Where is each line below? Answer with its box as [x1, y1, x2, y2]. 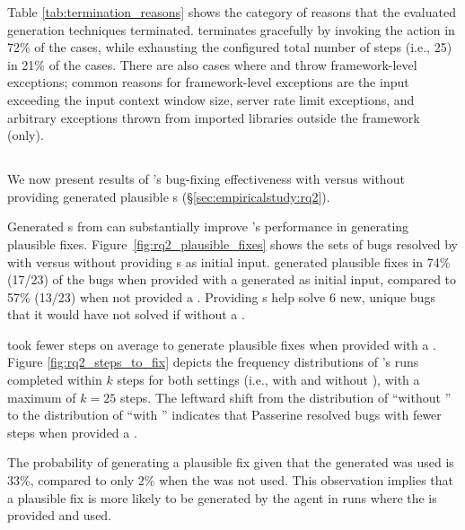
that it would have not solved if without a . [7, 305, 245, 324]
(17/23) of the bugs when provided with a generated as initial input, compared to [7, 270, 457, 289]
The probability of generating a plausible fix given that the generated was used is [7, 453, 454, 472]
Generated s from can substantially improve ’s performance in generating [7, 217, 409, 236]
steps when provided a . [7, 422, 137, 441]
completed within [7, 370, 102, 389]
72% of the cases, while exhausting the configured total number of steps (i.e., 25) [7, 38, 452, 56]
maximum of [7, 387, 76, 406]
